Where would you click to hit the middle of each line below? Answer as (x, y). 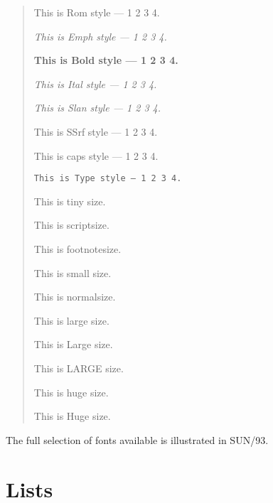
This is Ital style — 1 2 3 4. (95, 83)
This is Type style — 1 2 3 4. (108, 179)
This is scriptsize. (71, 225)
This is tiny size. (70, 201)
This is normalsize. (75, 297)
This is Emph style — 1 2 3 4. (100, 36)
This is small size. (73, 272)
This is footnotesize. (77, 249)
